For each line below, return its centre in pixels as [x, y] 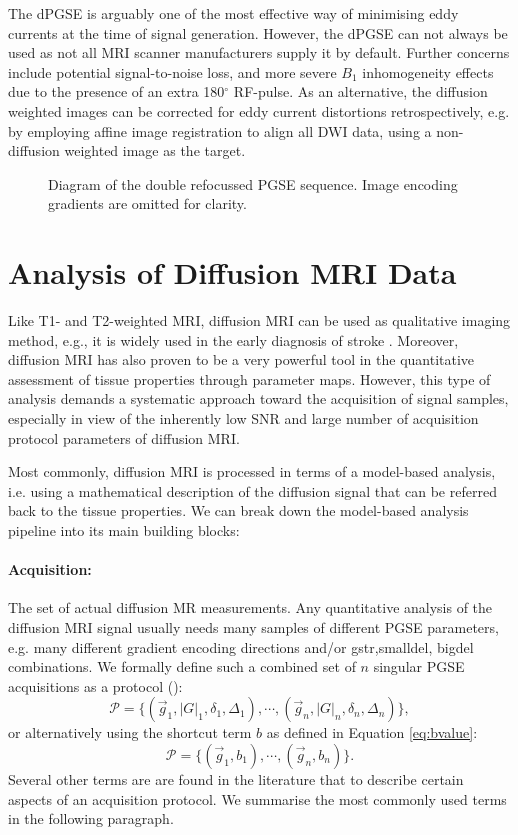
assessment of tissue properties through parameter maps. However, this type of [249, 378]
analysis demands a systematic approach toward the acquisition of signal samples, [258, 398]
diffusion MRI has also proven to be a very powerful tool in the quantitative [241, 359]
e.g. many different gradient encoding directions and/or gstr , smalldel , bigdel [241, 646]
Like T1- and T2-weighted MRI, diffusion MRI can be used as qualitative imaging [259, 320]
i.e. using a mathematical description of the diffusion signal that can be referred [252, 490]
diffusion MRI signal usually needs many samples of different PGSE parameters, [253, 626]
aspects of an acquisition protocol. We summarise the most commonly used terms [257, 798]
